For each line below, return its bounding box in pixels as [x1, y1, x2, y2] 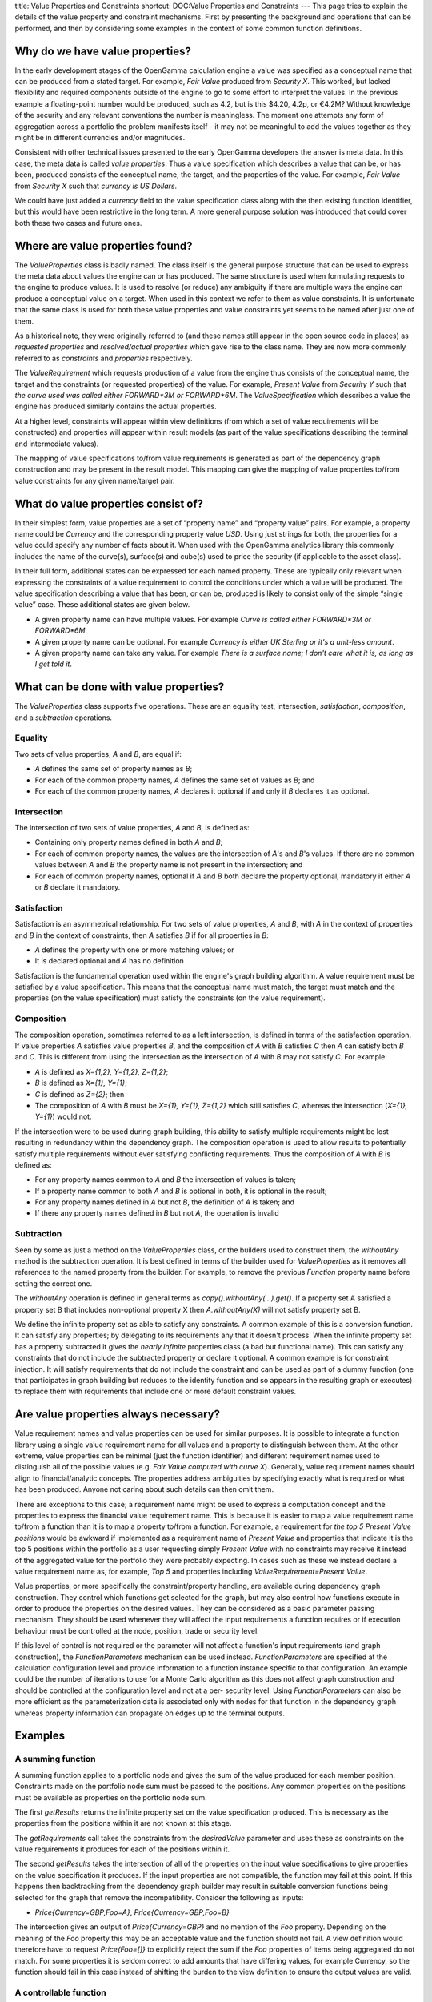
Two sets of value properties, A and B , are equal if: [14, 749, 182, 758]
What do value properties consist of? [14, 496, 204, 510]
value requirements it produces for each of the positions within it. [14, 1844, 230, 1854]
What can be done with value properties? [14, 681, 225, 694]
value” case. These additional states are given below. [14, 600, 190, 609]
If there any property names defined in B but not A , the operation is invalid [34, 1208, 279, 1218]
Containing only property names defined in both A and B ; [34, 838, 223, 847]
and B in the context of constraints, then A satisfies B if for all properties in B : [14, 930, 270, 940]
